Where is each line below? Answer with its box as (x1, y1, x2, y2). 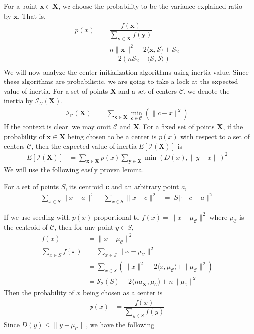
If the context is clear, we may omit (4, 121, 111, 132)
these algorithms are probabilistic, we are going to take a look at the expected (4, 76, 238, 86)
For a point (4, 1, 38, 11)
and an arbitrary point (111, 181, 179, 192)
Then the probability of (4, 287, 74, 298)
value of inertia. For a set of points (4, 85, 108, 96)
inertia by (4, 95, 33, 106)
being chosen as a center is (82, 287, 162, 298)
